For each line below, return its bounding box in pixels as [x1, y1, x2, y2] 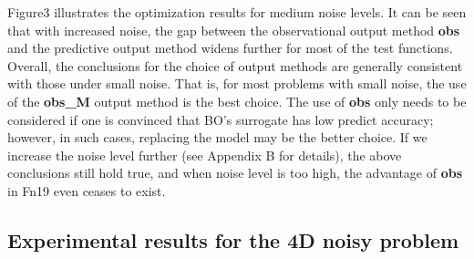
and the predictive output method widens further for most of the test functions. [7, 38, 453, 57]
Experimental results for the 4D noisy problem [7, 225, 459, 254]
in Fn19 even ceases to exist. [7, 181, 166, 200]
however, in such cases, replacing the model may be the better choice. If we [7, 128, 428, 147]
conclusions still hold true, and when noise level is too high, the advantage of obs [7, 163, 463, 182]
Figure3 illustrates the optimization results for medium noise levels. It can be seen [7, 3, 467, 21]
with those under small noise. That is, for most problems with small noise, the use [7, 74, 467, 93]
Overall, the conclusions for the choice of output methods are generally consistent [7, 56, 463, 75]
